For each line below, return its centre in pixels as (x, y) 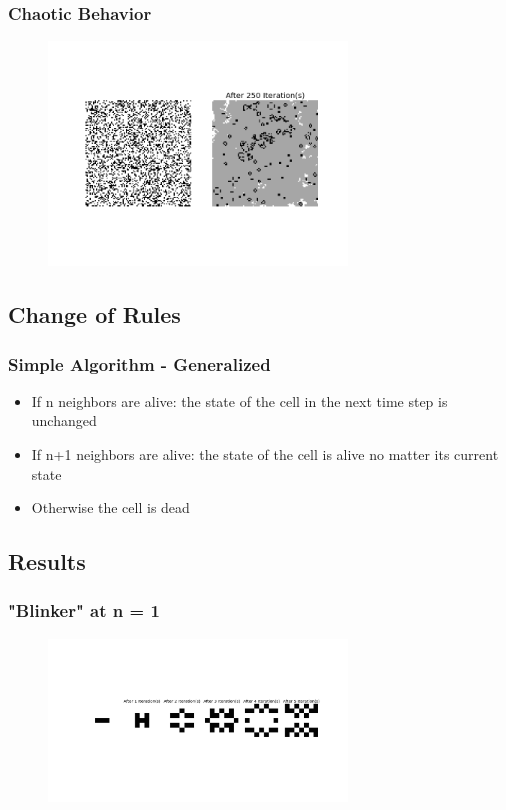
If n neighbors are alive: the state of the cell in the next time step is (239, 400)
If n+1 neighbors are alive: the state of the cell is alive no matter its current (265, 454)
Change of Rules (94, 314)
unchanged (64, 420)
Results (47, 561)
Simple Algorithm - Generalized (139, 363)
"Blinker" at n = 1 (84, 610)
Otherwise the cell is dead (110, 507)
